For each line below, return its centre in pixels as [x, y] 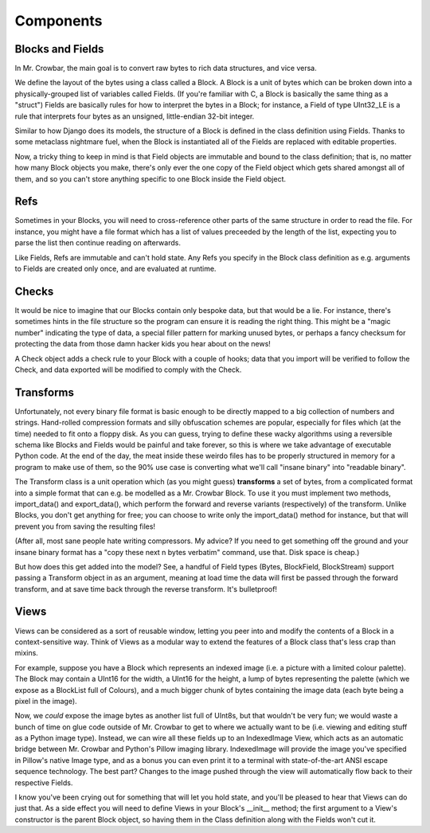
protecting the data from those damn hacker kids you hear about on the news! [143, 344]
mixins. [27, 653]
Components [59, 21]
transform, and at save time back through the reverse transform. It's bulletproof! [146, 589]
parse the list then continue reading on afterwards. [98, 243]
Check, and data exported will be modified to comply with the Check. [128, 370]
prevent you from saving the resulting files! [85, 526]
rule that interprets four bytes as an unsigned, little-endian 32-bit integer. [135, 116]
